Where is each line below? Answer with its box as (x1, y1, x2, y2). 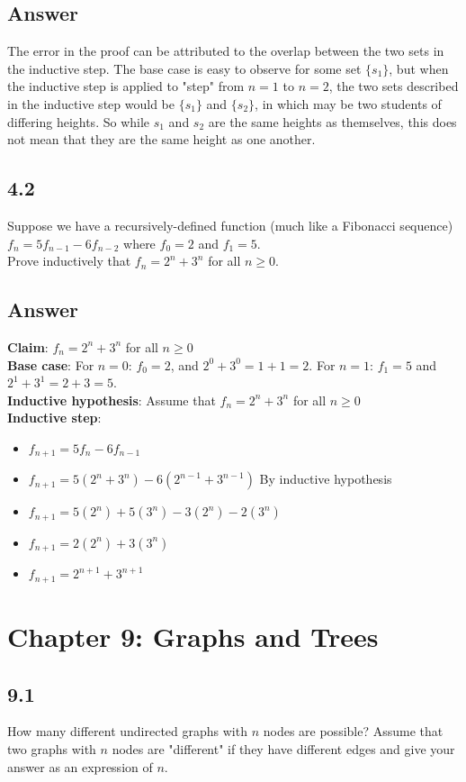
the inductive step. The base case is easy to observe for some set (7, 59, 362, 77)
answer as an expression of (7, 757, 153, 776)
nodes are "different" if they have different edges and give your (112, 739, 455, 758)
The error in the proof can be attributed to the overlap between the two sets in (7, 41, 444, 60)
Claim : (7, 337, 49, 356)
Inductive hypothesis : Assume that (7, 390, 216, 409)
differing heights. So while (7, 112, 150, 131)
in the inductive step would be (7, 94, 175, 113)
